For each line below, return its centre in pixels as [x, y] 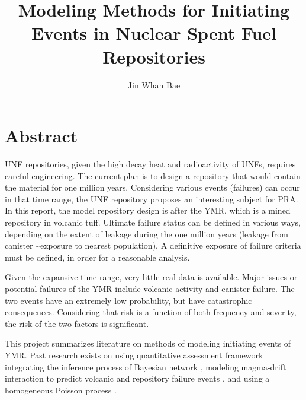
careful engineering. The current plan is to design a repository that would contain [153, 175]
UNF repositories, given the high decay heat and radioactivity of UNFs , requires [150, 164]
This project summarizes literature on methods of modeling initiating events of [148, 343]
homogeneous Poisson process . [61, 390]
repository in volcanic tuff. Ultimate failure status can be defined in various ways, [153, 222]
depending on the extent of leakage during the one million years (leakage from [146, 234]
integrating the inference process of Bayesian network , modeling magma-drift [146, 366]
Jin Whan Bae [154, 85]
